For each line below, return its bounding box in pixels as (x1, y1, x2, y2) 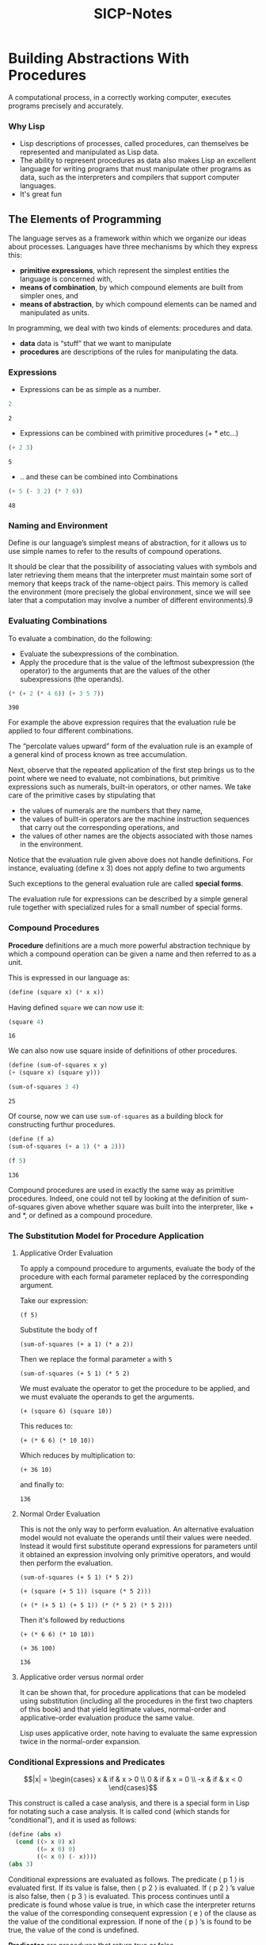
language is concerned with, (19, 275, 113, 284)
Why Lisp (8, 121, 45, 132)
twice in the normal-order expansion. (19, 1737, 141, 1747)
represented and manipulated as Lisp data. (19, 148, 160, 157)
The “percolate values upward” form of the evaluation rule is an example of (8, 741, 253, 751)
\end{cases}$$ (108, 1783, 158, 1793)
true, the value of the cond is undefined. (8, 1925, 139, 1935)
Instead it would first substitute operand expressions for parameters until (19, 1541, 257, 1551)
